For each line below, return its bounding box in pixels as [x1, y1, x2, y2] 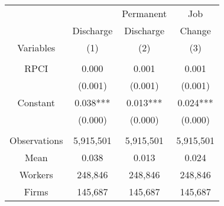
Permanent [122, 6, 167, 20]
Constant [17, 96, 56, 109]
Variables [17, 41, 56, 54]
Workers [19, 168, 53, 181]
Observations [9, 133, 63, 147]
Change [180, 24, 211, 37]
